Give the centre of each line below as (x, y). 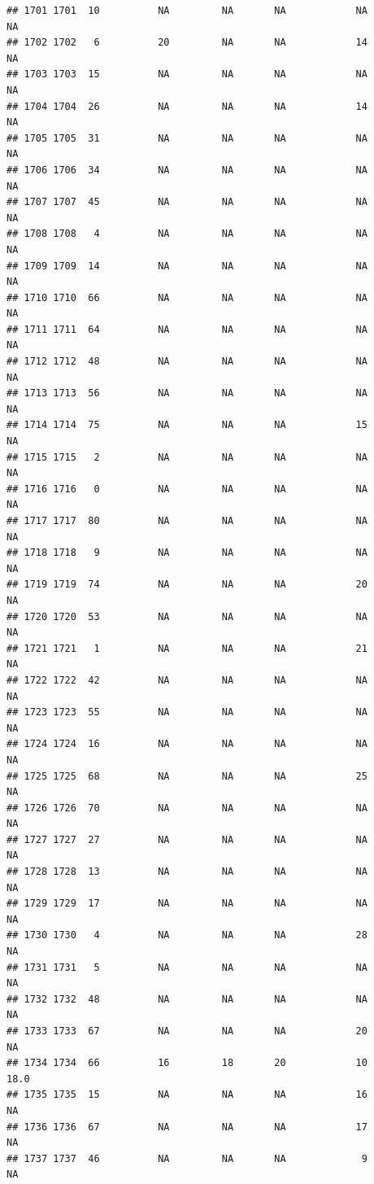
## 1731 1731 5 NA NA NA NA (187, 967)
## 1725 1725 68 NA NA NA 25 (187, 776)
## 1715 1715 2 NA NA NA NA (187, 457)
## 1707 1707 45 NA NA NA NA (187, 202)
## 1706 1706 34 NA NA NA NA (187, 170)
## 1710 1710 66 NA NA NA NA (187, 297)
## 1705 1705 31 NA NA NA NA (187, 138)
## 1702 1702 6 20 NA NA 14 (187, 43)
